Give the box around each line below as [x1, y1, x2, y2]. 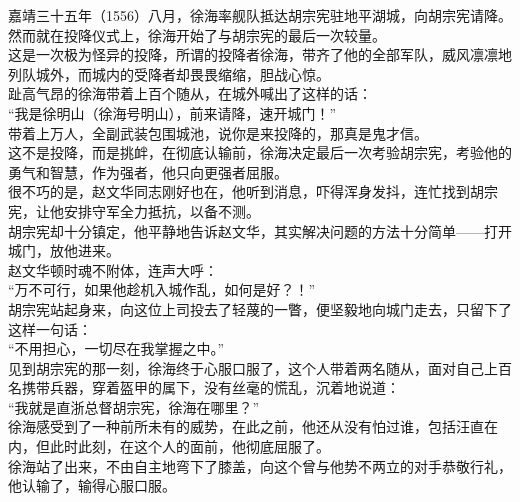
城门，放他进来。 [8, 240, 120, 261]
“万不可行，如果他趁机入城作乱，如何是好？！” [8, 279, 316, 300]
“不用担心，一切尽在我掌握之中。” [8, 338, 225, 359]
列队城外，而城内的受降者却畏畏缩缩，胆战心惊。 [8, 63, 330, 84]
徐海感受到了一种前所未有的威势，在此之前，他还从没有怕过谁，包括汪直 [8, 416, 484, 437]
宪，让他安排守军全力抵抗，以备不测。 [8, 200, 260, 221]
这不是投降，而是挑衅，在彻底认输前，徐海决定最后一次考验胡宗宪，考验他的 [8, 142, 512, 163]
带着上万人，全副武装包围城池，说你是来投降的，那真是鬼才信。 [8, 122, 428, 143]
